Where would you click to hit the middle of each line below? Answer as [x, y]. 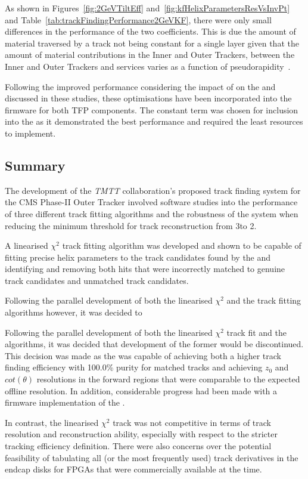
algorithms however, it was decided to [74, 312]
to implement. [30, 133]
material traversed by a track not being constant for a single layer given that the [152, 43]
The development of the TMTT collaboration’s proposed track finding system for [153, 190]
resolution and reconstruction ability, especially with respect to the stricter [141, 434]
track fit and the [256, 332]
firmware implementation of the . [65, 402]
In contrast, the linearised [52, 422]
